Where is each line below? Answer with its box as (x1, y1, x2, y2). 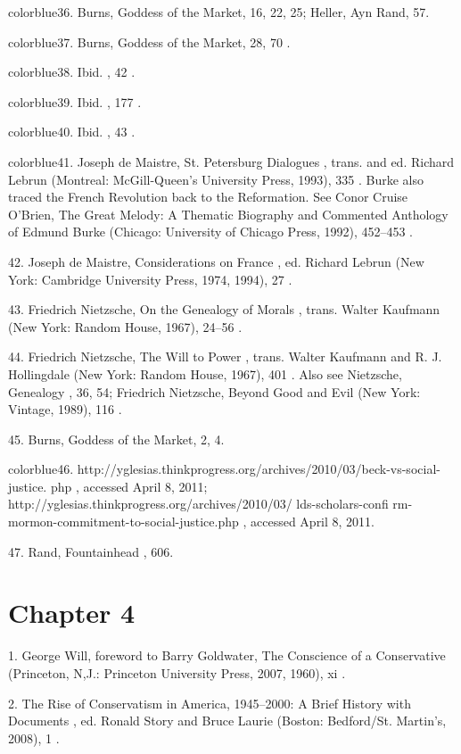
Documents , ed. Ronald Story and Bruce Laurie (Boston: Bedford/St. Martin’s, (8, 711, 447, 730)
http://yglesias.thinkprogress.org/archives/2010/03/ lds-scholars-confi (8, 494, 389, 513)
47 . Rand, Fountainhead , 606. (8, 542, 174, 560)
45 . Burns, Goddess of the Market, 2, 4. (8, 429, 225, 448)
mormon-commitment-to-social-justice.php (8, 512, 239, 531)
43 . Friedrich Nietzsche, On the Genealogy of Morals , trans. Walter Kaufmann (8, 300, 440, 319)
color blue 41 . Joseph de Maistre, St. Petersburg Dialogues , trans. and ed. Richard (8, 152, 455, 170)
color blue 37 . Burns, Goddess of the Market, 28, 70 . (8, 32, 291, 51)
